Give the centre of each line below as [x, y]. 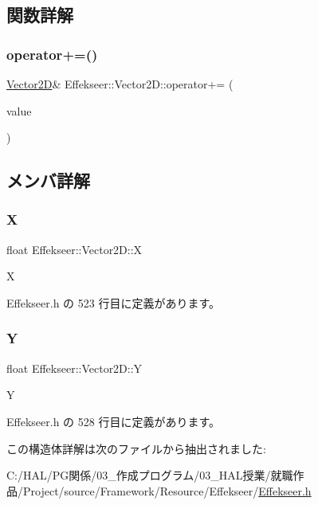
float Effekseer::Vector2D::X [75, 249]
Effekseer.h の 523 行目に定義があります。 [114, 302]
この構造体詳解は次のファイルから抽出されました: [136, 448]
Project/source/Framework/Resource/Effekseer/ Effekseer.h [167, 490]
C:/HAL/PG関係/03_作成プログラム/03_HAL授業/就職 [150, 475]
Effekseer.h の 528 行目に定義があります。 [114, 421]
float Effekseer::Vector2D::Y [75, 368]
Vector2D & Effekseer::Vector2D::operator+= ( [120, 84]
